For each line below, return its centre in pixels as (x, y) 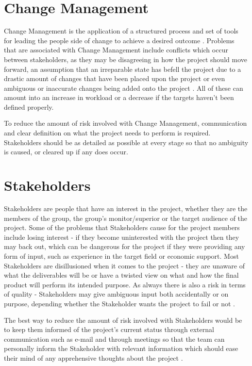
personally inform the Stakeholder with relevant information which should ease (121, 348)
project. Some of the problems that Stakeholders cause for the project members (122, 227)
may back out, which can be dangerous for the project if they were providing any (125, 246)
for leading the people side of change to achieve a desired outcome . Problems (119, 40)
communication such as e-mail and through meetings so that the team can (114, 339)
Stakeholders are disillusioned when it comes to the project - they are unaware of (124, 265)
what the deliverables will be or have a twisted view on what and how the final (121, 275)
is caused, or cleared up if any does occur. (66, 152)
